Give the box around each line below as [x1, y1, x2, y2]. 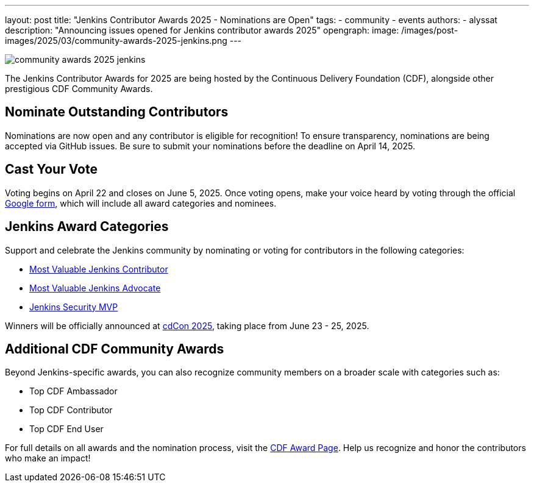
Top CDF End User [29, 424, 104, 435]
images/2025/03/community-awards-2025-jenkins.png [5, 35, 227, 46]
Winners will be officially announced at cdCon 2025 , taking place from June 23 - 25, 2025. [5, 320, 369, 331]
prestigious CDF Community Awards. [5, 84, 153, 94]
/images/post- [401, 25, 458, 35]
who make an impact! [5, 453, 91, 464]
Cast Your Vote [5, 162, 98, 177]
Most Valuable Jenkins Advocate [29, 282, 161, 293]
